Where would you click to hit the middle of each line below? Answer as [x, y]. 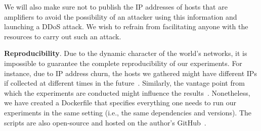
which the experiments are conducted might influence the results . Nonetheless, [127, 92]
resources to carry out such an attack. [63, 36]
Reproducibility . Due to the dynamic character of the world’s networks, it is [126, 53]
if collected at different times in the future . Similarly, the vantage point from [124, 83]
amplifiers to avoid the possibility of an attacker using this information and [121, 16]
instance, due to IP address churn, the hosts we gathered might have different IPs [130, 73]
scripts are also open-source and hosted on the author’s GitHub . [105, 122]
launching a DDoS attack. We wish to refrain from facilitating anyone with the [126, 26]
